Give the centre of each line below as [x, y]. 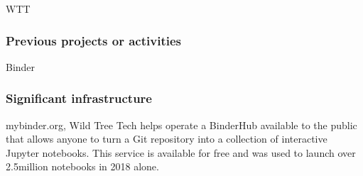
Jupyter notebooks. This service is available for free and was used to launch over [181, 152]
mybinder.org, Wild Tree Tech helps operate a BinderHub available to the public [181, 125]
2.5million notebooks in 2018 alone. [82, 166]
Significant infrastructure [79, 98]
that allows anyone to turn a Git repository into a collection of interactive [167, 139]
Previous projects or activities [93, 40]
